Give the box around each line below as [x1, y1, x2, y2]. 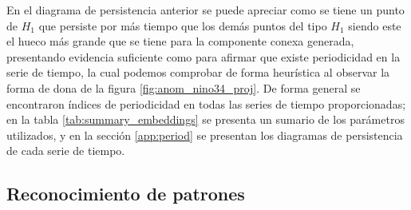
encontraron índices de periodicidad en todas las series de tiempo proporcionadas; [6, 95, 406, 112]
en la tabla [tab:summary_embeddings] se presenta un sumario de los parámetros [6, 111, 405, 128]
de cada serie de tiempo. [6, 142, 125, 159]
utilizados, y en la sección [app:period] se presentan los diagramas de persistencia [6, 126, 403, 143]
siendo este [348, 17, 401, 34]
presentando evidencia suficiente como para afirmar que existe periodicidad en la [6, 48, 401, 65]
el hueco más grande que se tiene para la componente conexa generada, [6, 33, 354, 50]
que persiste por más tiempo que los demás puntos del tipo [38, 17, 327, 34]
